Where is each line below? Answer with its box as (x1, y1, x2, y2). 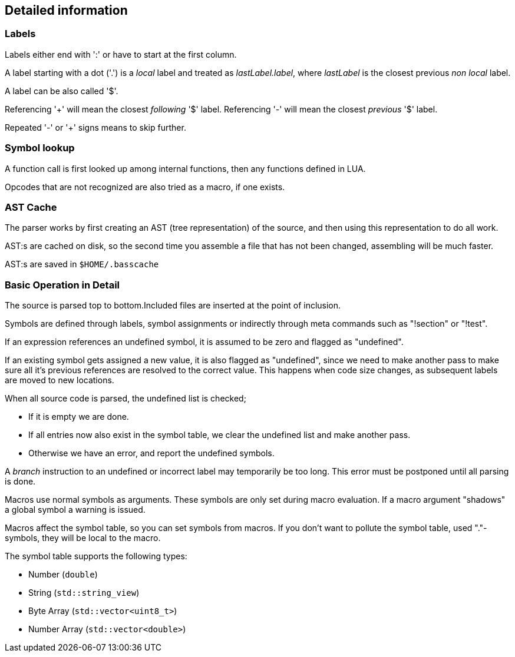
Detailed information (5, 3, 128, 18)
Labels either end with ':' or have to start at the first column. (5, 49, 237, 59)
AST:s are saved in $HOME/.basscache (5, 259, 159, 270)
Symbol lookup (5, 142, 75, 154)
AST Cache (5, 201, 57, 213)
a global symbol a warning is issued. (5, 505, 146, 515)
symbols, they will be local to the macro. (5, 533, 161, 543)
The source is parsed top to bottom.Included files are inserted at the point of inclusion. (5, 300, 341, 311)
